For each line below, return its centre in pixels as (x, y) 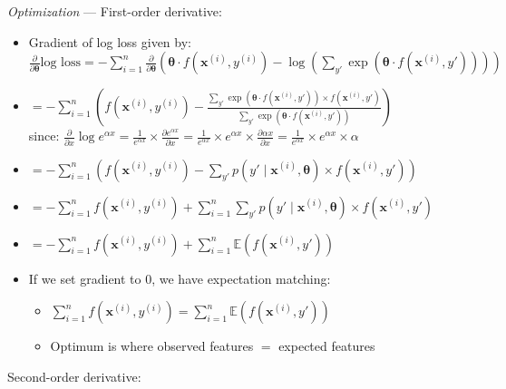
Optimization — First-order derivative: (115, 11)
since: (44, 136)
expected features (327, 346)
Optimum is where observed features (152, 346)
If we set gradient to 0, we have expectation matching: (180, 278)
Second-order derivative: (74, 376)
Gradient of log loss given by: (110, 41)
